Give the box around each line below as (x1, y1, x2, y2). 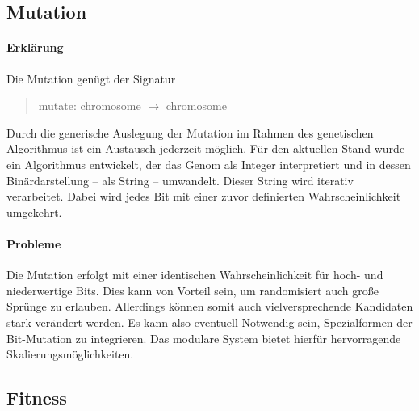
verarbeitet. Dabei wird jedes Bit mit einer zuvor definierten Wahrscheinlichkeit (6, 188, 401, 205)
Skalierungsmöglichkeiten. (6, 345, 134, 362)
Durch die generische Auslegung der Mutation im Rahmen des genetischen (6, 124, 374, 141)
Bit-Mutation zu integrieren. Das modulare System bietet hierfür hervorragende (6, 329, 401, 346)
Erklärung (6, 39, 64, 56)
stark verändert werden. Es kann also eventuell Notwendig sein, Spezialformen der (6, 313, 413, 330)
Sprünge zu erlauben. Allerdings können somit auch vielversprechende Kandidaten (6, 298, 413, 315)
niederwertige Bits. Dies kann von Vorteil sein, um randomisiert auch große (6, 282, 379, 299)
